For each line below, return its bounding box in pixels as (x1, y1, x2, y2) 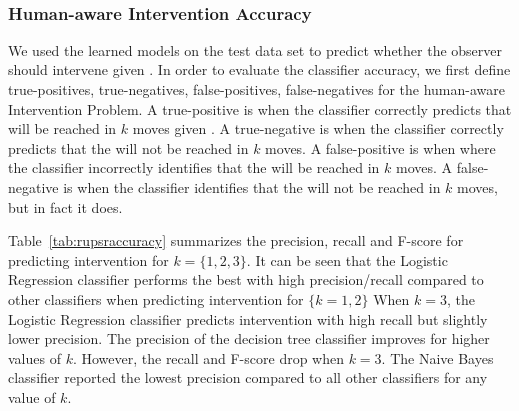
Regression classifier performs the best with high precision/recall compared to (8, 269, 484, 290)
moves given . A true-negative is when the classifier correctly (132, 118, 504, 139)
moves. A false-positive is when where (265, 137, 496, 158)
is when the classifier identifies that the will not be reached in (63, 176, 441, 197)
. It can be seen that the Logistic (246, 249, 448, 270)
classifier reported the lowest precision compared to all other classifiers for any (8, 367, 488, 388)
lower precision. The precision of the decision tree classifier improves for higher (8, 328, 490, 349)
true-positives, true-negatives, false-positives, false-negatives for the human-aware (8, 79, 505, 99)
